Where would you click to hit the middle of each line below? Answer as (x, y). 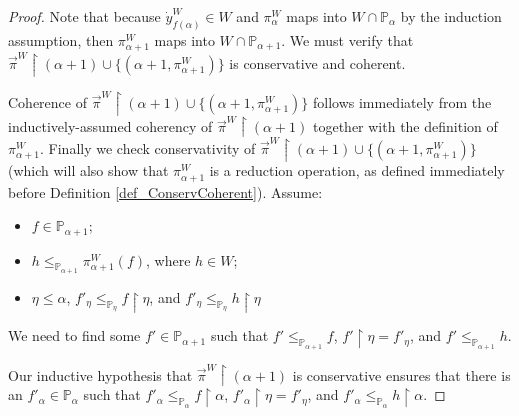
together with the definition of (405, 126)
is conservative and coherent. (317, 63)
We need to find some (74, 335)
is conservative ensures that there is (401, 374)
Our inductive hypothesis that (100, 374)
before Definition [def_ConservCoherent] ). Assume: (165, 191)
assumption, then (61, 39)
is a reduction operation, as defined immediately (357, 170)
